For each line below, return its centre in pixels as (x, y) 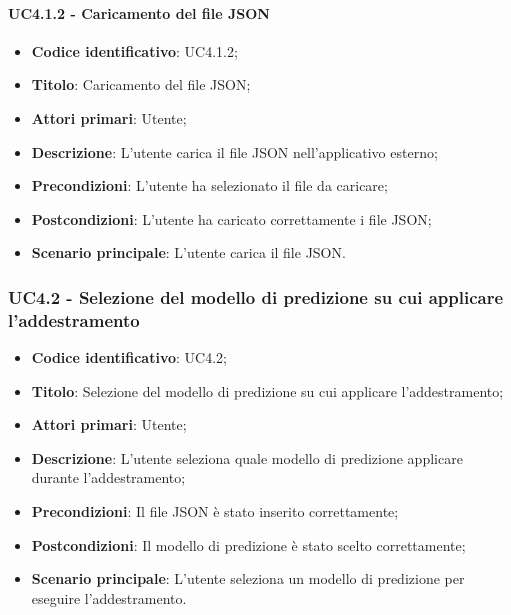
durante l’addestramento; (108, 477)
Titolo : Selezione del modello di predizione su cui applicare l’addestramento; (267, 390)
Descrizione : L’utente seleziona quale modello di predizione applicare (247, 457)
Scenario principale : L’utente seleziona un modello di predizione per (248, 578)
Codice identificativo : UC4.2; (129, 357)
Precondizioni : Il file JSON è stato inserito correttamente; (215, 511)
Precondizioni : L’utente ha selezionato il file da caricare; (209, 185)
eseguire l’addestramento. (109, 597)
